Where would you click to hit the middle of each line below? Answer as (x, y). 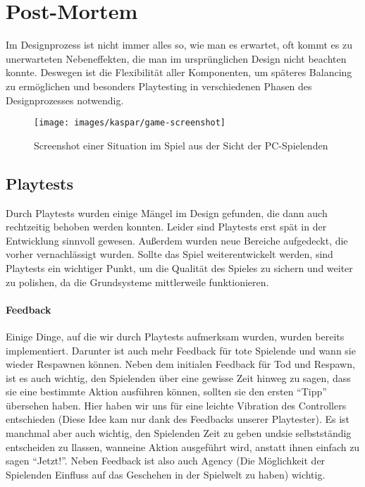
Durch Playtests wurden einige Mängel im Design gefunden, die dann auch (167, 212)
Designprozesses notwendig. (65, 100)
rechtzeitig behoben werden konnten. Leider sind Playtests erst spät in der (166, 227)
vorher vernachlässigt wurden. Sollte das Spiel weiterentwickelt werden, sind (169, 254)
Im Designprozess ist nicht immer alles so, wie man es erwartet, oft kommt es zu (179, 45)
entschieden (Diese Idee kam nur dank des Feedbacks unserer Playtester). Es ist (178, 419)
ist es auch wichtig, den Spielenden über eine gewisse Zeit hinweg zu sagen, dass (178, 377)
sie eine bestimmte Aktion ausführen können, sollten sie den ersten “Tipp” (166, 392)
